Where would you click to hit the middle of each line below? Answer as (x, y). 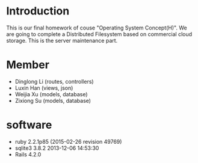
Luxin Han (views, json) (44, 88)
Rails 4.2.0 (28, 154)
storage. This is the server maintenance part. (62, 40)
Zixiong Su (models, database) (53, 100)
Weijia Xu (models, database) (51, 94)
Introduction (38, 11)
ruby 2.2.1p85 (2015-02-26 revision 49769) (68, 141)
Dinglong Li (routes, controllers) (54, 81)
